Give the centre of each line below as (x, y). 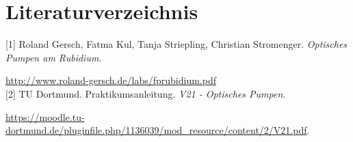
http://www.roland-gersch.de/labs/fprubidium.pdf (111, 80)
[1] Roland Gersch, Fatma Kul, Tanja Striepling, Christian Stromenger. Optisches (176, 44)
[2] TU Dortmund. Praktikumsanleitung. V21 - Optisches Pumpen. (146, 93)
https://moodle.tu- (45, 116)
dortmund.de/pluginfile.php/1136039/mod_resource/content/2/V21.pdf (156, 130)
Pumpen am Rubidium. (54, 57)
